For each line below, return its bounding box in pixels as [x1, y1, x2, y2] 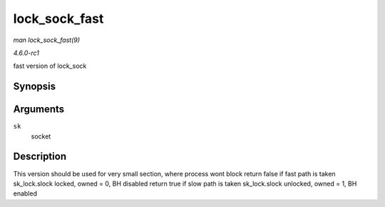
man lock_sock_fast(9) [13, 36, 81, 44]
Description [13, 151, 67, 163]
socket [31, 132, 51, 141]
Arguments [13, 103, 65, 116]
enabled [13, 189, 37, 198]
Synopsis [13, 81, 56, 93]
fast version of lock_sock [13, 61, 87, 71]
